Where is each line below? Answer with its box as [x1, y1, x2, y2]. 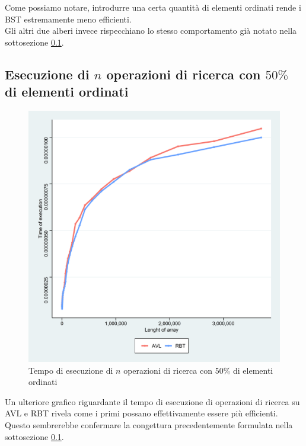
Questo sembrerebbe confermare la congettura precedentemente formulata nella [5, 418, 293, 431]
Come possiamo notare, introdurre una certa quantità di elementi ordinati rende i [5, 1, 301, 13]
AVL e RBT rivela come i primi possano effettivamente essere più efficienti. [5, 407, 278, 419]
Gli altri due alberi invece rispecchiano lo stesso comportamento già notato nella [5, 24, 297, 37]
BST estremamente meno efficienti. [5, 12, 132, 25]
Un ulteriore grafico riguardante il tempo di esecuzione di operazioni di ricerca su [5, 395, 300, 408]
